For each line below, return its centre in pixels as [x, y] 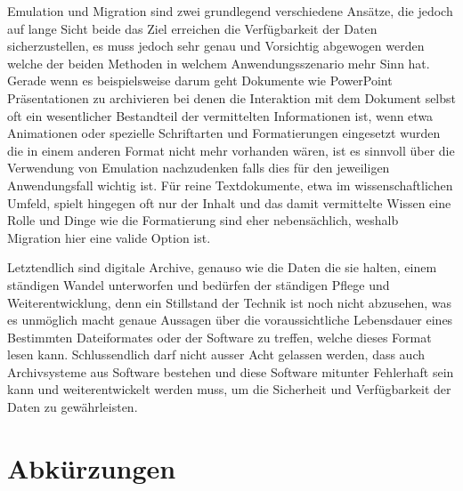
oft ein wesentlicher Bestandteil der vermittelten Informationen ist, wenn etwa [220, 115]
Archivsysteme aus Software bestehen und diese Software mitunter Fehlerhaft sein [231, 371]
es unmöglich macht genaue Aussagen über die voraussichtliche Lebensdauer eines [230, 320]
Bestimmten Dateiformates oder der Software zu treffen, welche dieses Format [219, 337]
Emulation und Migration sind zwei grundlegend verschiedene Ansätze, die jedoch [230, 11]
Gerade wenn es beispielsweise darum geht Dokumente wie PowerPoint [200, 80]
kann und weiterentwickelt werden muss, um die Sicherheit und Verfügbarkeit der [229, 389]
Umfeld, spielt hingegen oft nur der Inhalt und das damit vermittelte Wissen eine [229, 202]
